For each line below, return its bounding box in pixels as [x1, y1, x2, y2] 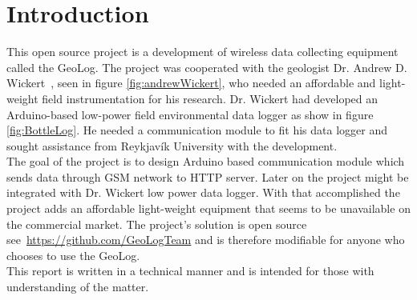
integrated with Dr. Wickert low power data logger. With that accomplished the [6, 184, 400, 201]
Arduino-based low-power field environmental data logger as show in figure [6, 106, 374, 122]
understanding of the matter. [6, 278, 149, 295]
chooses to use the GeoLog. [6, 246, 140, 263]
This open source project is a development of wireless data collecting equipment [6, 43, 399, 60]
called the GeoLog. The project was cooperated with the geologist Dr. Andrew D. [6, 58, 407, 75]
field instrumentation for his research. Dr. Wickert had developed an [42, 90, 379, 106]
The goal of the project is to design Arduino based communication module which [6, 153, 405, 170]
